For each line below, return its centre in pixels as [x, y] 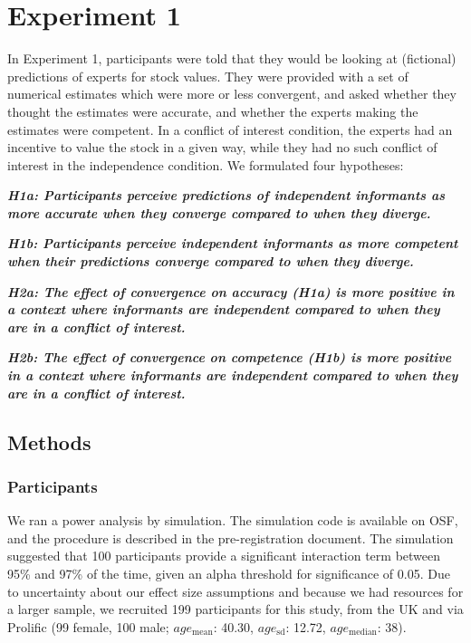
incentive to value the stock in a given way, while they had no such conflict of [222, 147]
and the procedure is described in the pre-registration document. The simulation [231, 537]
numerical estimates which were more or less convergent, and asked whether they [232, 94]
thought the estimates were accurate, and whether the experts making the [213, 111]
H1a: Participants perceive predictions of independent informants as [226, 195]
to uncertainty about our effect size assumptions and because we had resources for [235, 591]
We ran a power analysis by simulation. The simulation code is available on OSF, [233, 520]
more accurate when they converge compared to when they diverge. [219, 212]
